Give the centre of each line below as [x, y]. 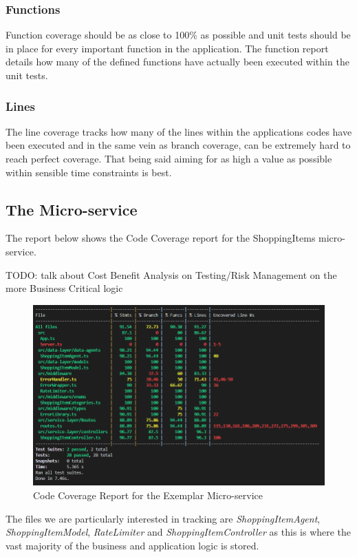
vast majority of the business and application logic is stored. [132, 545]
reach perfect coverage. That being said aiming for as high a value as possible [169, 158]
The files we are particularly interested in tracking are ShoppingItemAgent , [163, 518]
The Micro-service [72, 209]
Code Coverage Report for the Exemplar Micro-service [148, 495]
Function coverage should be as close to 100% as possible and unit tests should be [178, 35]
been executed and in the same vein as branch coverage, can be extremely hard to [178, 145]
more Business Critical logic [64, 288]
